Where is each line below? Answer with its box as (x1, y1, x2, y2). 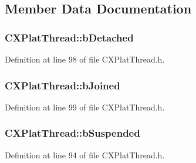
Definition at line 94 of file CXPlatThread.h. (5, 148, 165, 161)
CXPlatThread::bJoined (5, 78, 120, 92)
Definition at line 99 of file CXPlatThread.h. (5, 100, 165, 113)
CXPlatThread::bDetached (5, 30, 134, 44)
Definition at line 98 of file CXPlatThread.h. (5, 53, 165, 65)
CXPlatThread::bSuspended (5, 126, 140, 140)
